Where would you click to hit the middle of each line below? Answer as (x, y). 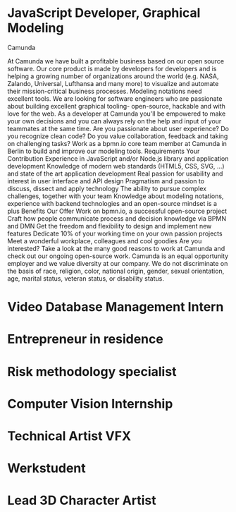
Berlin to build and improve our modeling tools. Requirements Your (104, 151)
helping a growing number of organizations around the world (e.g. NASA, (113, 76)
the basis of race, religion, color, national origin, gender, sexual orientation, (116, 271)
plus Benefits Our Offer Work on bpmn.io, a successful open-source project (117, 211)
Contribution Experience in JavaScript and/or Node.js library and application (118, 158)
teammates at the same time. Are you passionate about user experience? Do (118, 128)
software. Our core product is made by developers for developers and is (112, 68)
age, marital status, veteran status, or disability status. (86, 278)
